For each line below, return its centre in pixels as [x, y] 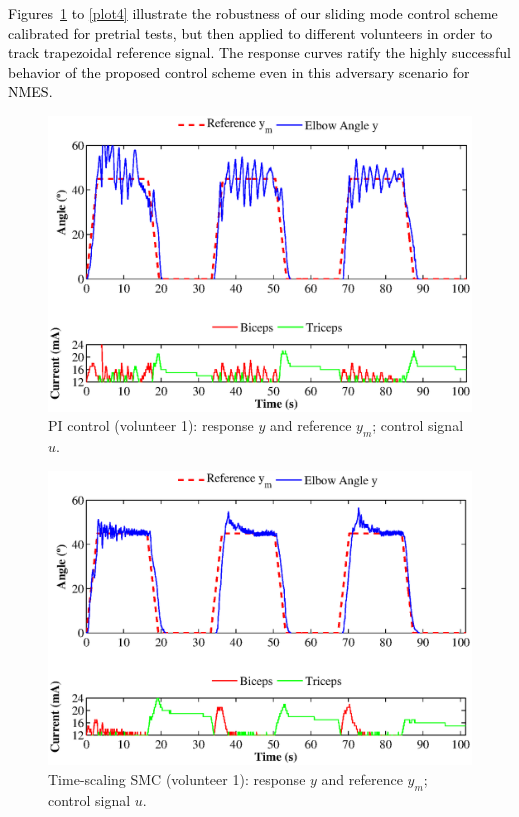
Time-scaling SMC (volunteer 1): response [177, 779]
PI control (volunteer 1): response [151, 425]
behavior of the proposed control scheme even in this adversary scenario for [239, 71]
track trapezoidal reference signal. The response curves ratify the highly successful [259, 52]
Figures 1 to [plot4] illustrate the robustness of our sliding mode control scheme [253, 13]
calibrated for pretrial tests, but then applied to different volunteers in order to [250, 32]
